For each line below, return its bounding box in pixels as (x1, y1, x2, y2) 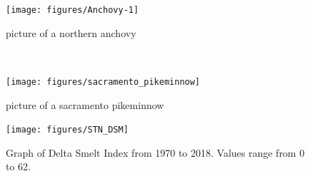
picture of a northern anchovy (6, 25, 136, 40)
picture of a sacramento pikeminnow (6, 97, 164, 112)
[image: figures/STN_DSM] (6, 125, 129, 135)
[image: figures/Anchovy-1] (6, 5, 139, 15)
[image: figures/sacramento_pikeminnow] (6, 76, 201, 87)
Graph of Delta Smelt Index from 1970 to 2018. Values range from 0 (6, 145, 305, 160)
